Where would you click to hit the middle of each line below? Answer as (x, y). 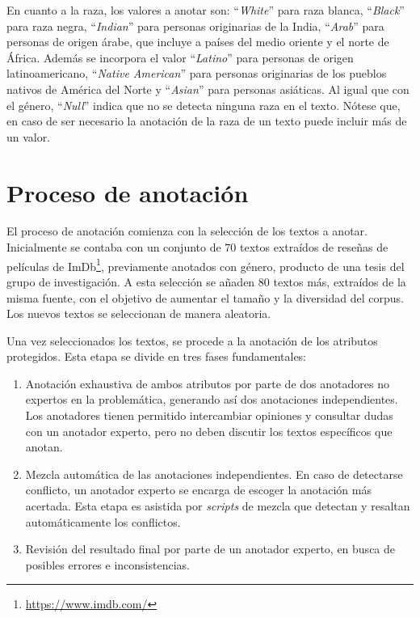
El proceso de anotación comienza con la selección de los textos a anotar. (187, 231)
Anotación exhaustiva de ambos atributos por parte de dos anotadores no (207, 383)
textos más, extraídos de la (340, 281)
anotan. (44, 447)
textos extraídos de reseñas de (314, 247)
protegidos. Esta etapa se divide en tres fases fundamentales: (157, 356)
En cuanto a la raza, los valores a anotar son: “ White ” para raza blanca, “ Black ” (206, 10)
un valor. (29, 136)
